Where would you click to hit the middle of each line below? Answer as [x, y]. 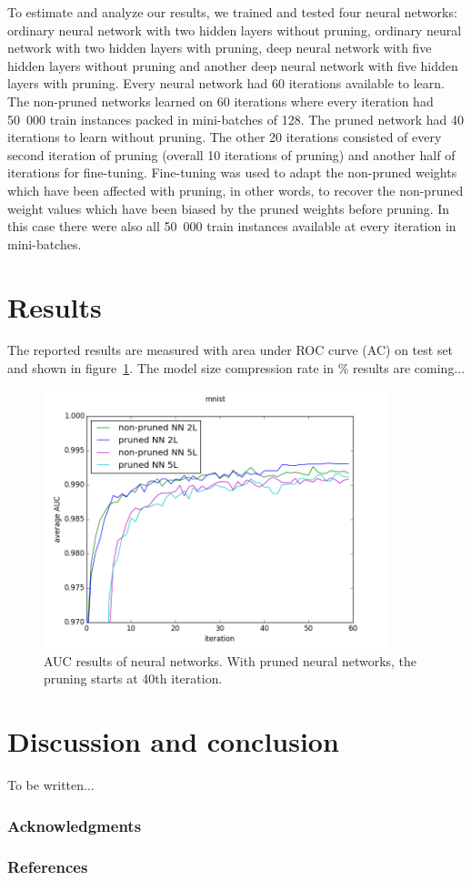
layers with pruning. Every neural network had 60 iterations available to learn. [226, 83]
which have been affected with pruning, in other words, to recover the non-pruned [235, 190]
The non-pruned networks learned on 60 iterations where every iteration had [220, 101]
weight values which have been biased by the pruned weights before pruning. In [229, 208]
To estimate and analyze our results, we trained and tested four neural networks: [232, 12]
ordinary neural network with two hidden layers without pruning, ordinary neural [235, 30]
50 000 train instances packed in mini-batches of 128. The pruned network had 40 [236, 119]
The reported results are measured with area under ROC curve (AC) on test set [230, 350]
